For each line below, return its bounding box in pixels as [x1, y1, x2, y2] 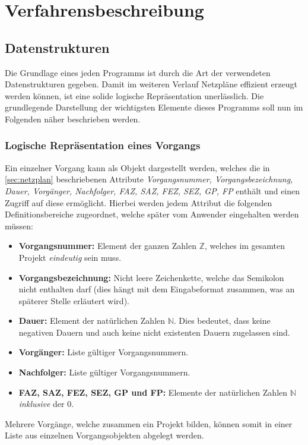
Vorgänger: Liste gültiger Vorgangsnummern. [18, 346, 189, 358]
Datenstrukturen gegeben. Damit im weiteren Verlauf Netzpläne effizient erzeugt [5, 78, 297, 90]
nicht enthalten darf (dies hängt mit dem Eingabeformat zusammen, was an [18, 283, 295, 295]
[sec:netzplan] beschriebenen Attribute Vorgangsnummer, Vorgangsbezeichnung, [5, 173, 293, 185]
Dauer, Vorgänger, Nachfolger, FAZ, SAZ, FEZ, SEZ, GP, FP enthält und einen [5, 184, 300, 197]
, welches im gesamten [205, 239, 285, 252]
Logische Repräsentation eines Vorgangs [5, 138, 201, 153]
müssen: [5, 219, 33, 232]
